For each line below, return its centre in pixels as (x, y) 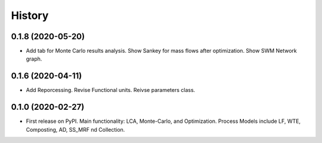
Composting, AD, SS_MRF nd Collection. (75, 129)
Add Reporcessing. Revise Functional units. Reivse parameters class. (111, 90)
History (30, 15)
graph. (34, 59)
